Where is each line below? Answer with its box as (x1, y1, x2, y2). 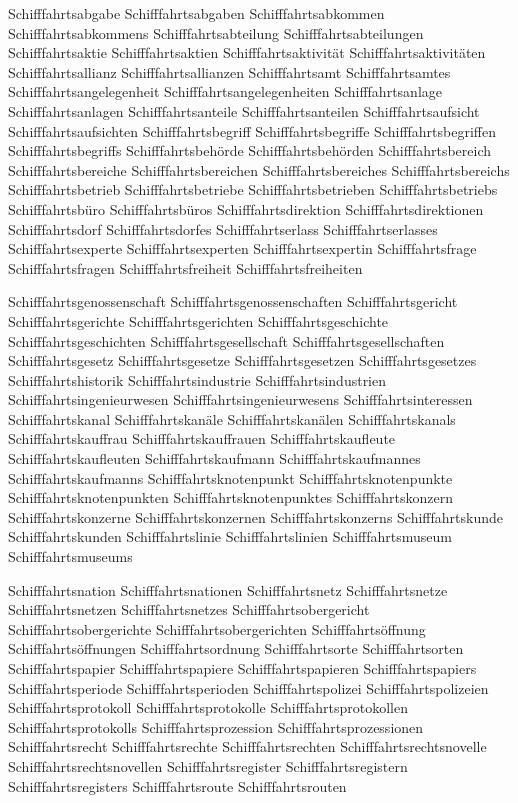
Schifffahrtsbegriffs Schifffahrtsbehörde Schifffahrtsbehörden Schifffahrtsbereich (8, 140, 491, 161)
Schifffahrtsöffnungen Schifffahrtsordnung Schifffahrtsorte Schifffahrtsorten (8, 638, 464, 659)
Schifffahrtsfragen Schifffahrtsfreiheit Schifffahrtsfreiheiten (8, 257, 363, 278)
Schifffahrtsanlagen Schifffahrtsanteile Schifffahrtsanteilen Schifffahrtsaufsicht (8, 100, 480, 121)
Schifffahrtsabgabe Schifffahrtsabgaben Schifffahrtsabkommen (8, 3, 385, 23)
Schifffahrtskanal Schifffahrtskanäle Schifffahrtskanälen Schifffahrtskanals (8, 408, 456, 429)
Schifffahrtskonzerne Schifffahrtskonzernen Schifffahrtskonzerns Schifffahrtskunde (8, 506, 503, 527)
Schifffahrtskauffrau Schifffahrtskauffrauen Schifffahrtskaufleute (8, 428, 396, 449)
